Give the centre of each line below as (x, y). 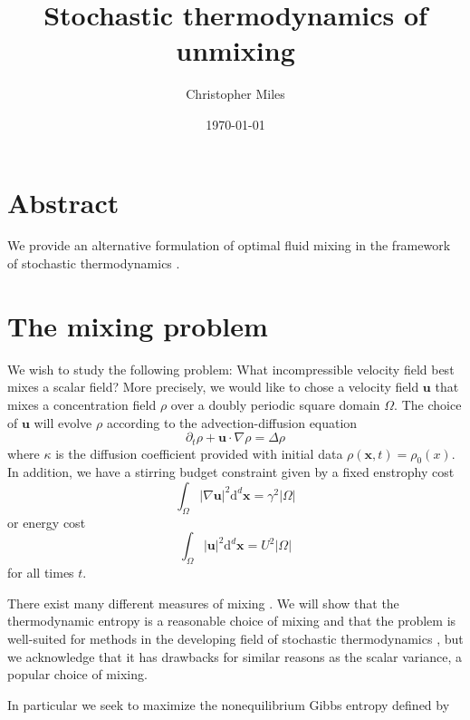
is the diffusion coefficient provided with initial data (199, 453)
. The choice (428, 404)
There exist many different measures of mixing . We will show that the (203, 603)
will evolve (63, 422)
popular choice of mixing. (77, 674)
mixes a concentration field (82, 404)
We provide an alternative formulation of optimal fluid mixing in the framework (229, 245)
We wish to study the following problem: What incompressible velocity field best (231, 369)
